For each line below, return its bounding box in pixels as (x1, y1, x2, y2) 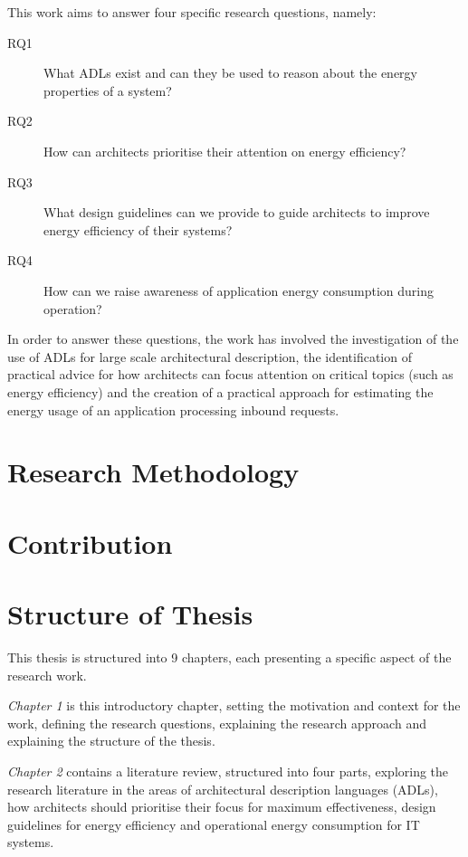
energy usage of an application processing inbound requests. (7, 400, 339, 419)
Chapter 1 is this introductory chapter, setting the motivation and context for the (7, 696, 461, 715)
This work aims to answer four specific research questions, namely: (7, 3, 377, 21)
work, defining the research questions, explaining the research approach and (7, 713, 426, 732)
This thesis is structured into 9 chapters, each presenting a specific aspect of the (7, 647, 452, 666)
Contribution (7, 524, 173, 561)
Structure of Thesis (7, 595, 253, 633)
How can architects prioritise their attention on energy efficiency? (43, 141, 406, 160)
